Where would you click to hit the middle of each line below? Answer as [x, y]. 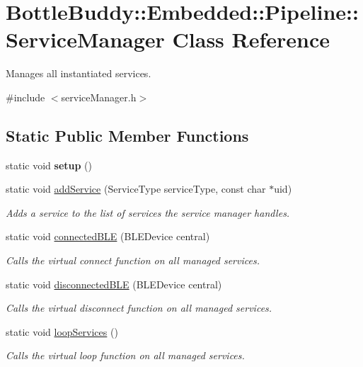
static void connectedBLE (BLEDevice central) [108, 236]
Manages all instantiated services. [79, 73]
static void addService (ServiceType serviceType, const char [136, 189]
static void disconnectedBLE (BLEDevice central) [114, 284]
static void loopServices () [62, 331]
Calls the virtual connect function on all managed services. [133, 260]
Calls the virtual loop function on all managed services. [125, 355]
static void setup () [49, 165]
